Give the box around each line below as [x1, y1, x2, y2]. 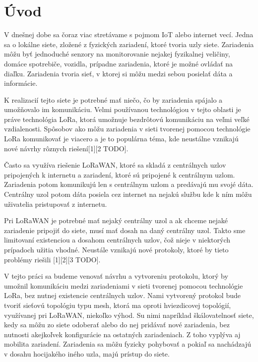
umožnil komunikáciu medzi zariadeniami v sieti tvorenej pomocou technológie [4, 280, 243, 291]
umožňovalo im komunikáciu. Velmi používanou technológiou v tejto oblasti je [4, 104, 241, 115]
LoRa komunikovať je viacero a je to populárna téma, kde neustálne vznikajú [4, 133, 239, 144]
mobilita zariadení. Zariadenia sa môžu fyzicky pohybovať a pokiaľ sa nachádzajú [4, 339, 252, 349]
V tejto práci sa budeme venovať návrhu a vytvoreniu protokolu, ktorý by [4, 271, 228, 281]
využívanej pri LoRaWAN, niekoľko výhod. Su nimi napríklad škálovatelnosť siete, [4, 309, 254, 320]
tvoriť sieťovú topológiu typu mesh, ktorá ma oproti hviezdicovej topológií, [4, 300, 231, 310]
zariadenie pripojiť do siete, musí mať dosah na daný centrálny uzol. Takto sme [4, 225, 246, 235]
